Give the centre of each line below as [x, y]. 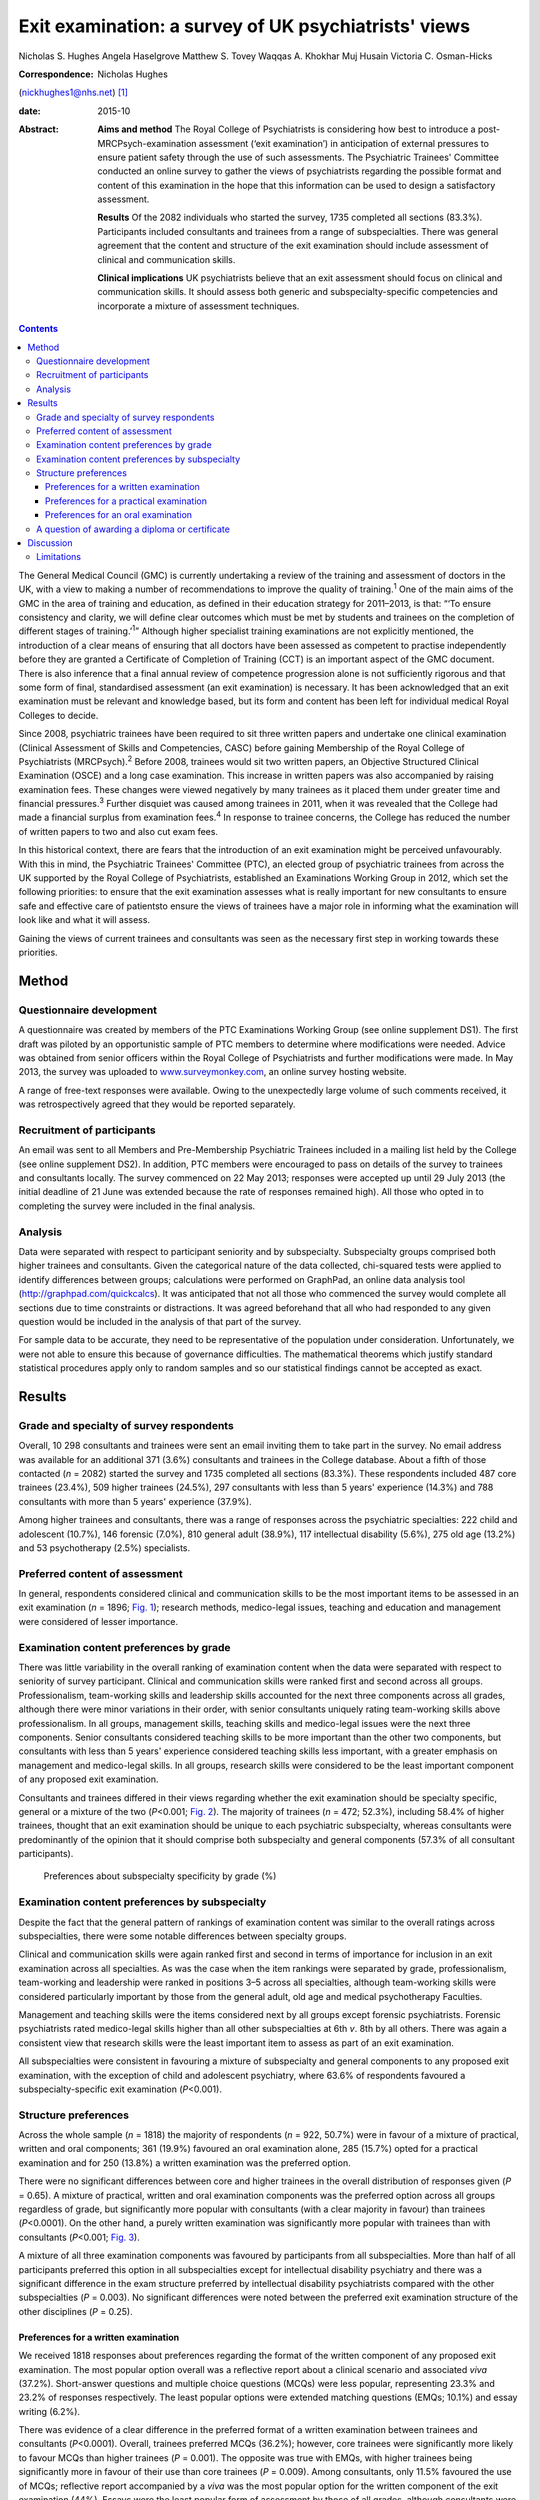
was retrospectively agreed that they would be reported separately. [157, 1104]
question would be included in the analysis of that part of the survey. [160, 1321]
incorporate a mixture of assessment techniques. [198, 306]
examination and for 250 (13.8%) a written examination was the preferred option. [184, 2162]
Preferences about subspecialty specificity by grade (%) [160, 1876]
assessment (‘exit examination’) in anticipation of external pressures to [344, 143]
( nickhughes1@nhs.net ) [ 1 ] [73, 92]
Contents [38, 329]
